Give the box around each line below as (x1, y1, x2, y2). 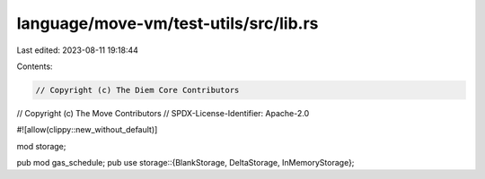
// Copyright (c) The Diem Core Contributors (35, 85, 240, 95)
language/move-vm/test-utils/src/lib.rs (16, 13, 319, 33)
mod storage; (16, 141, 66, 151)
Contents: (16, 61, 53, 72)
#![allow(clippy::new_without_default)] (16, 124, 158, 135)
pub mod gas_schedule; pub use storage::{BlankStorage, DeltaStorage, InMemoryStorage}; (16, 158, 355, 168)
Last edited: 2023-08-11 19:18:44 (16, 45, 139, 55)
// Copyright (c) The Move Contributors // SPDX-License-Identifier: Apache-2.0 (16, 107, 310, 118)
